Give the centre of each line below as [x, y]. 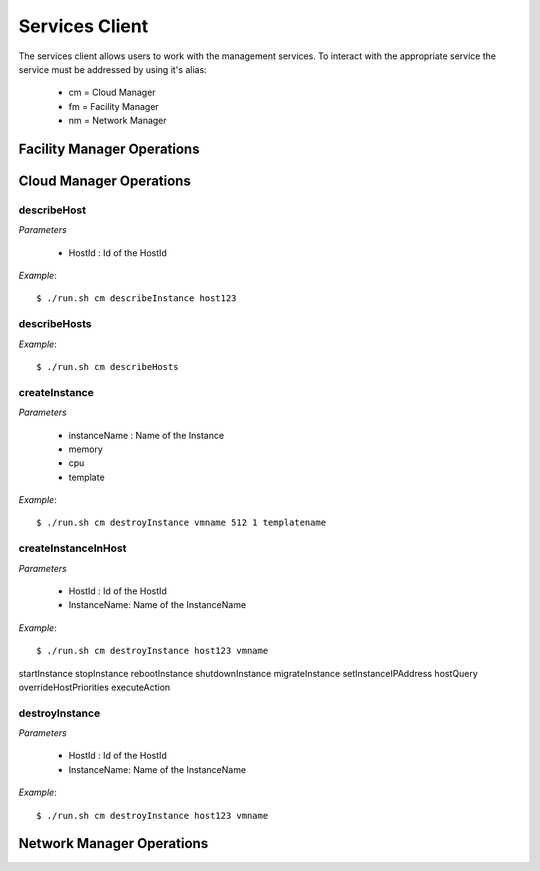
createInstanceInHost [72, 548]
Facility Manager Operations [109, 148]
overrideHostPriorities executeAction [94, 687]
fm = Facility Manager [113, 106]
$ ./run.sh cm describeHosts [107, 366]
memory [86, 449]
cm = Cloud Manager [112, 92]
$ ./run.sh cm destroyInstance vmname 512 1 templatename [181, 523]
